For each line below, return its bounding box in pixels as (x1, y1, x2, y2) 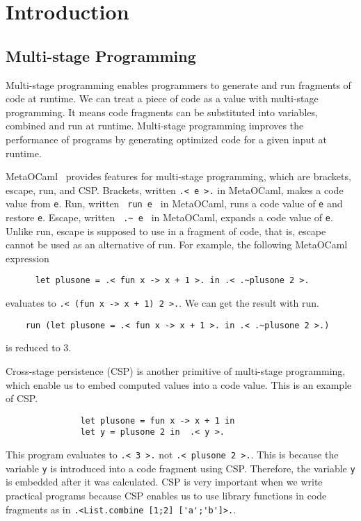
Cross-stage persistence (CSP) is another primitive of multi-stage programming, (6, 364, 346, 378)
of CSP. (6, 391, 38, 406)
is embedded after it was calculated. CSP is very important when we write (6, 474, 323, 489)
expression (6, 250, 49, 265)
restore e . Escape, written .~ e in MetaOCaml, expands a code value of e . (6, 210, 333, 225)
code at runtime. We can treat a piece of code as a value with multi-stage (6, 91, 319, 106)
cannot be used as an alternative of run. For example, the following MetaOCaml (6, 237, 348, 252)
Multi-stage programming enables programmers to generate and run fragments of (6, 77, 351, 92)
